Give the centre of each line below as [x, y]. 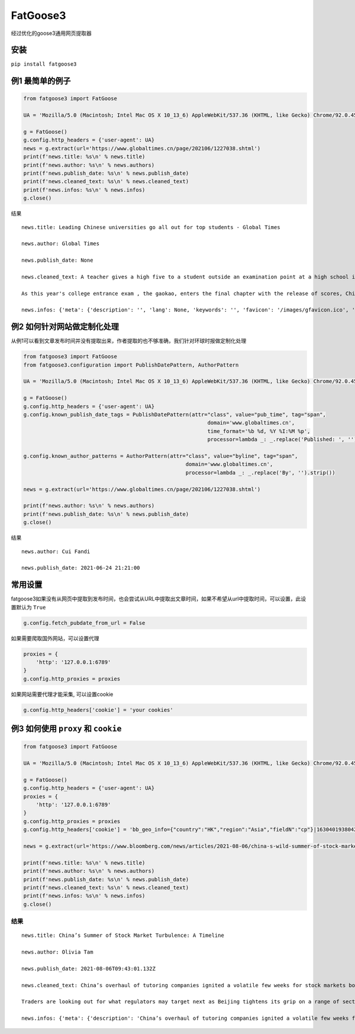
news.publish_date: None [57, 260]
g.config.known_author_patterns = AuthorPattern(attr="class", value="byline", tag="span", [161, 456]
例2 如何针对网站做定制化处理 [65, 327]
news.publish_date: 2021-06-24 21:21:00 [81, 568]
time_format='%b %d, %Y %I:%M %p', [259, 431]
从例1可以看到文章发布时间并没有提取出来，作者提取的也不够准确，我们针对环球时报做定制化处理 [129, 341]
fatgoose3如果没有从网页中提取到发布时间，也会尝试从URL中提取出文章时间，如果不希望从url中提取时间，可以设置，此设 [159, 599]
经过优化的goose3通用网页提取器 [51, 33]
